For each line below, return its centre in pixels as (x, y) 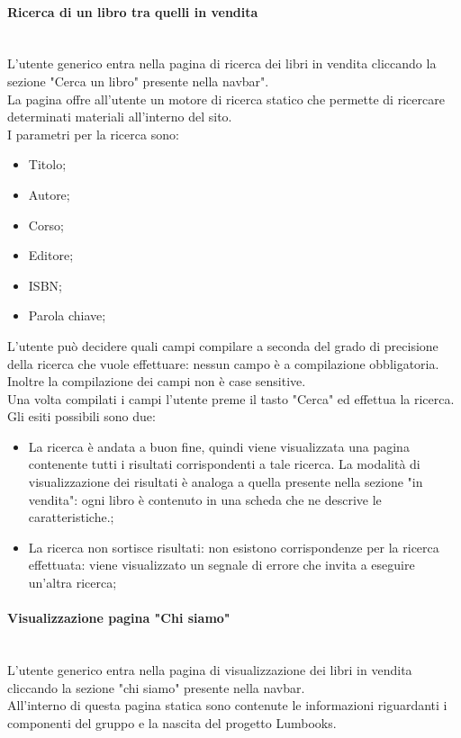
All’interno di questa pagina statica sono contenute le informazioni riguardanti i (227, 705)
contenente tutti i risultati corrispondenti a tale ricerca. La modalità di (224, 464)
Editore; (51, 255)
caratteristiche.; (71, 517)
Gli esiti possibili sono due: (81, 416)
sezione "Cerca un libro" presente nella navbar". (138, 81)
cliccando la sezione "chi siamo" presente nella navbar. (156, 687)
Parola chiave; (67, 315)
